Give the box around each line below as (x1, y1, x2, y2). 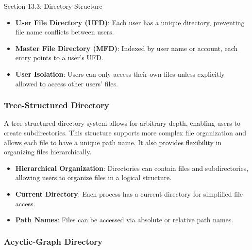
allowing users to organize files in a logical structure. (15, 172, 172, 183)
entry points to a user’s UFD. (15, 52, 103, 63)
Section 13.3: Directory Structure (4, 1, 102, 11)
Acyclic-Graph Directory (4, 235, 103, 247)
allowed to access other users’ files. (15, 78, 118, 88)
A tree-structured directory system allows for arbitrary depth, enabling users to (4, 118, 240, 128)
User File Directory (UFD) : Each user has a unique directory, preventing (15, 17, 245, 27)
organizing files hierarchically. (4, 147, 92, 157)
